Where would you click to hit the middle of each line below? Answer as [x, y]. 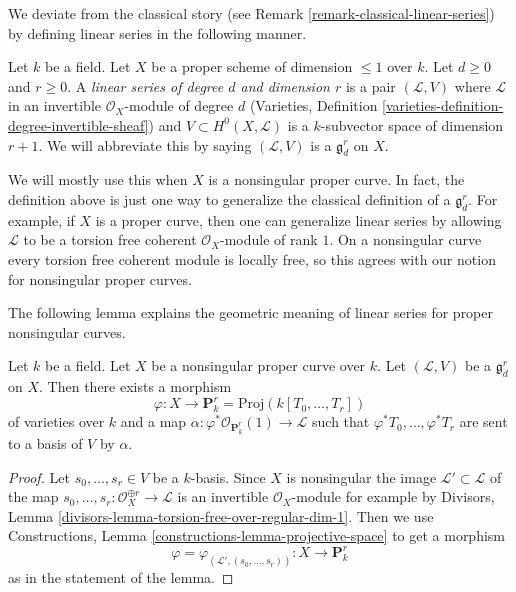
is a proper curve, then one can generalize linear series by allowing [298, 219]
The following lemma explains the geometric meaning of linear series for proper [250, 312]
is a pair [370, 85]
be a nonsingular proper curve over [258, 365]
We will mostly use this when [98, 179]
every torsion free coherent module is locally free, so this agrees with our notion [252, 258]
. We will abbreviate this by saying [145, 144]
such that [341, 421]
